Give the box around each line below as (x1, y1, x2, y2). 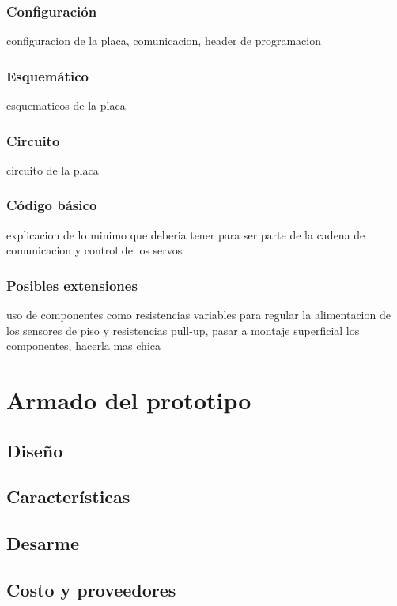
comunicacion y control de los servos (6, 242, 183, 258)
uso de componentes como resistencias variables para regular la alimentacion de (6, 307, 391, 323)
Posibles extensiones (6, 275, 138, 295)
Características (6, 484, 130, 509)
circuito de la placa (6, 161, 99, 178)
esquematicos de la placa (6, 97, 126, 114)
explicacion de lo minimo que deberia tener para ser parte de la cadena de (6, 226, 365, 243)
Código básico (6, 195, 97, 215)
